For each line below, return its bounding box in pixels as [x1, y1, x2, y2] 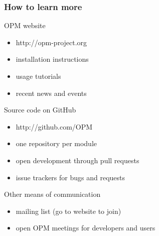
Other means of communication [4, 189, 101, 199]
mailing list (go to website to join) [16, 205, 121, 216]
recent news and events [16, 87, 87, 98]
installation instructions [16, 54, 89, 64]
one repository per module [16, 138, 97, 149]
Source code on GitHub [4, 104, 76, 115]
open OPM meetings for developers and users [16, 222, 155, 233]
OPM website [4, 20, 46, 31]
